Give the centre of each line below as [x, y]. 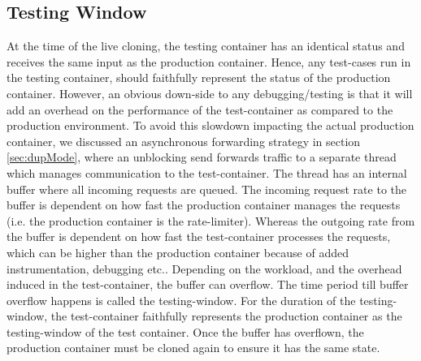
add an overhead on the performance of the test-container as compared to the [200, 109]
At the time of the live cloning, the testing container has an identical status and [206, 46]
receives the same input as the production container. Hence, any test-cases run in [209, 61]
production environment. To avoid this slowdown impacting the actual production [210, 125]
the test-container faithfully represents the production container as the [226, 316]
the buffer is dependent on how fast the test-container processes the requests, [199, 236]
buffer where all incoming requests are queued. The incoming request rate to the [206, 189]
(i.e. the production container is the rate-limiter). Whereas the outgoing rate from [211, 220]
